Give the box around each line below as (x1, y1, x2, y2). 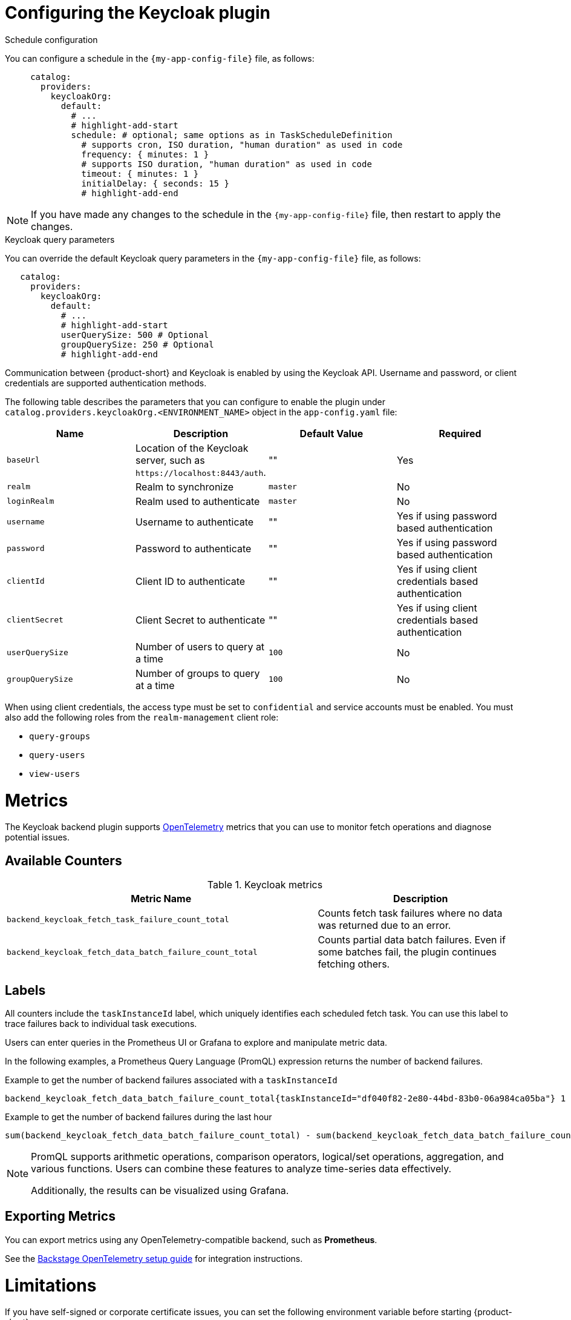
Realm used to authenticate (135, 495, 260, 507)
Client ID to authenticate (135, 575, 246, 587)
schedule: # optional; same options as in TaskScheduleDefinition (71, 130, 393, 140)
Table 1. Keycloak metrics (207, 879, 323, 891)
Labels (5, 982, 46, 998)
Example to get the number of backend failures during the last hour (5, 1111, 272, 1122)
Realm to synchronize (135, 480, 234, 493)
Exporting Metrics (5, 1209, 116, 1224)
